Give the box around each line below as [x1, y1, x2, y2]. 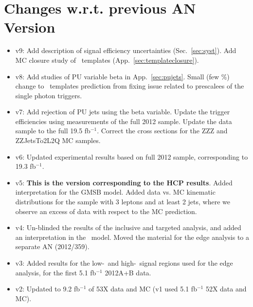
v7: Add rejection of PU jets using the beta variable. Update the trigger [15, 107, 230, 117]
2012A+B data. [105, 267, 151, 277]
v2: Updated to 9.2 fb [15, 284, 80, 294]
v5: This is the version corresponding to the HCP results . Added [15, 177, 233, 187]
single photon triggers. [15, 90, 82, 100]
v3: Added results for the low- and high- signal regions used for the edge [15, 258, 233, 268]
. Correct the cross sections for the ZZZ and [97, 126, 228, 136]
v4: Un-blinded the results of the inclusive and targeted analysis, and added [15, 222, 241, 233]
